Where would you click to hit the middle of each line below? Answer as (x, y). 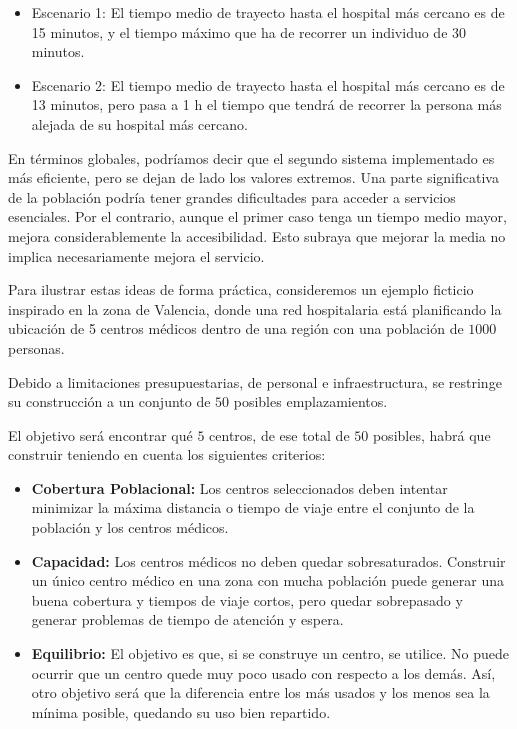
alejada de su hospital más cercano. (139, 123)
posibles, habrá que (431, 434)
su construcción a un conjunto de (109, 401)
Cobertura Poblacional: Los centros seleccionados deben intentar (239, 487)
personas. (36, 347)
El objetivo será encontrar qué (100, 434)
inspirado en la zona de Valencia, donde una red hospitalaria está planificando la (255, 308)
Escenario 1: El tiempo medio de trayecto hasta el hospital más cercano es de (268, 12)
